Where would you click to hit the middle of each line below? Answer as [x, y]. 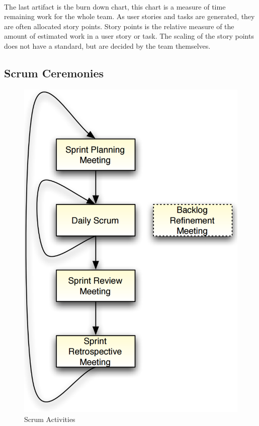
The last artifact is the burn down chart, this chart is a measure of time [115, 6]
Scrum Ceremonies [54, 73]
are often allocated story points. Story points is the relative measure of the [119, 26]
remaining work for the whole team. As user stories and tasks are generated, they [129, 16]
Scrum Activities [50, 419]
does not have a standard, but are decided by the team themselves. [107, 45]
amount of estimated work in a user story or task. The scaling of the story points [129, 36]
